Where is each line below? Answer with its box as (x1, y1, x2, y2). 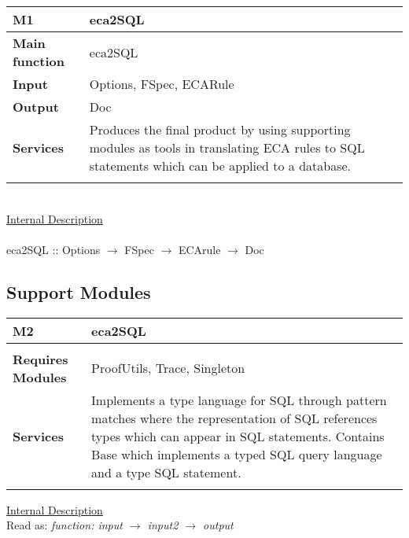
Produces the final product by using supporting (89, 120, 351, 138)
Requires (13, 349, 68, 368)
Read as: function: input (6, 517, 123, 533)
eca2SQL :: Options (6, 241, 101, 257)
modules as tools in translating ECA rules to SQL (89, 138, 365, 157)
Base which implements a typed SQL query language (91, 444, 382, 463)
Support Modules (6, 279, 151, 304)
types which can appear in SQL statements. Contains (91, 426, 385, 445)
